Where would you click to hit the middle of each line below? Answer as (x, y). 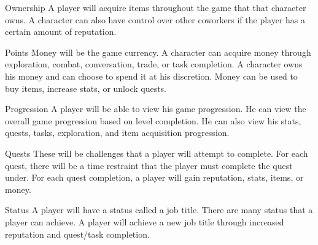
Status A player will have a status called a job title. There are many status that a (159, 210)
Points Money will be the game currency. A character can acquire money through (158, 52)
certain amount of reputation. (61, 32)
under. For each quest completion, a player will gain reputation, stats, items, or (154, 177)
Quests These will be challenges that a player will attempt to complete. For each (157, 153)
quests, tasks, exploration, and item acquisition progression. (117, 133)
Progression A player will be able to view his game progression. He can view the (156, 109)
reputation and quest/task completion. (77, 234)
